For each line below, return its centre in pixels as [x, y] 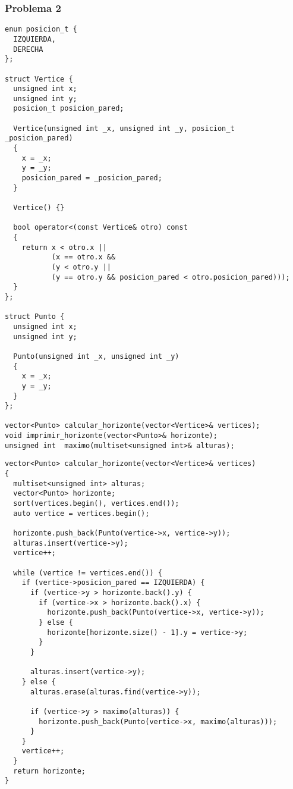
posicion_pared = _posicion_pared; [92, 178]
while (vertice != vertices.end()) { [88, 573]
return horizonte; [50, 771]
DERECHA [28, 49]
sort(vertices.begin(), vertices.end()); [96, 504]
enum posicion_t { [41, 29]
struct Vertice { [39, 79]
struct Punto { [35, 317]
